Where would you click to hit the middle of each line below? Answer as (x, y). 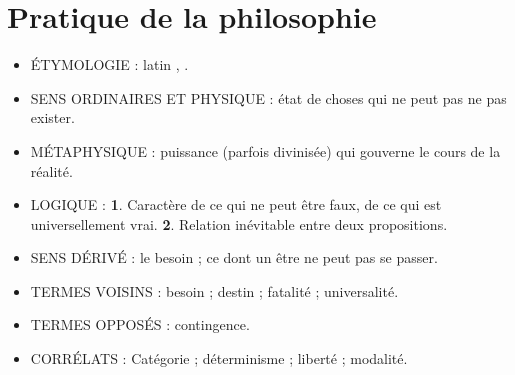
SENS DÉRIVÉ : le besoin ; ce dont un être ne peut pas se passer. (234, 257)
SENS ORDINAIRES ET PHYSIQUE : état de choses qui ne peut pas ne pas (268, 97)
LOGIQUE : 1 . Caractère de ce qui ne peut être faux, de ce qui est (236, 204)
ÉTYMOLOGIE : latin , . (109, 64)
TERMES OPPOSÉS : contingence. (140, 324)
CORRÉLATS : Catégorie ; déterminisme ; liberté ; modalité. (219, 358)
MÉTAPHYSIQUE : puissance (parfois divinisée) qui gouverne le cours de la (265, 150)
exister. (52, 117)
